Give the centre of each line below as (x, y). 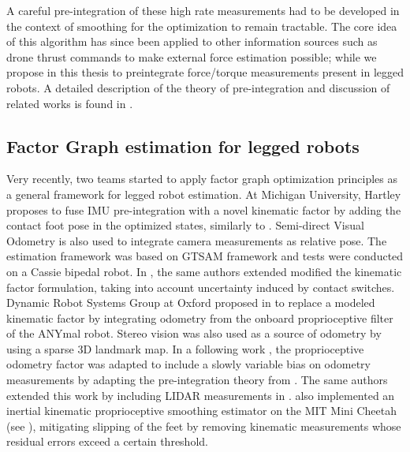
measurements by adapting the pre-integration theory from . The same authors (197, 380)
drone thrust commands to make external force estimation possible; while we (192, 56)
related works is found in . (70, 103)
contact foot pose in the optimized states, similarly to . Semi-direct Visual (185, 225)
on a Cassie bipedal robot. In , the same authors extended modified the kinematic (204, 271)
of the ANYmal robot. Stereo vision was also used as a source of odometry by (194, 333)
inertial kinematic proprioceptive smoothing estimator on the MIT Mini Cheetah (201, 411)
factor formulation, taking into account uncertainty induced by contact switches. (201, 287)
